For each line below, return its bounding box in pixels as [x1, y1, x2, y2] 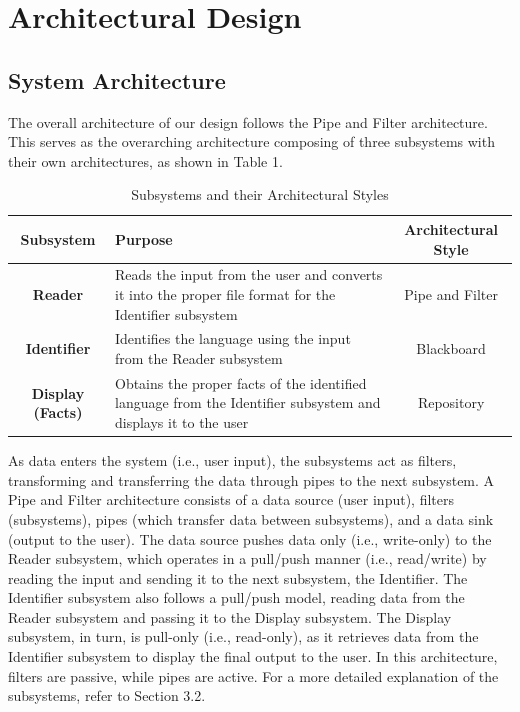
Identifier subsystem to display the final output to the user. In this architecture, [8, 646, 498, 667]
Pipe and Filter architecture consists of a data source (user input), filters [8, 489, 454, 510]
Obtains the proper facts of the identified [114, 372, 367, 393]
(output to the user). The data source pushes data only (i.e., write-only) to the [8, 528, 492, 549]
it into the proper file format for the [114, 283, 336, 304]
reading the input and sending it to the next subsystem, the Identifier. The [8, 567, 468, 588]
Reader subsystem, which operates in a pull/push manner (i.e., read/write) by [8, 548, 487, 569]
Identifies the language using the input [114, 328, 351, 349]
